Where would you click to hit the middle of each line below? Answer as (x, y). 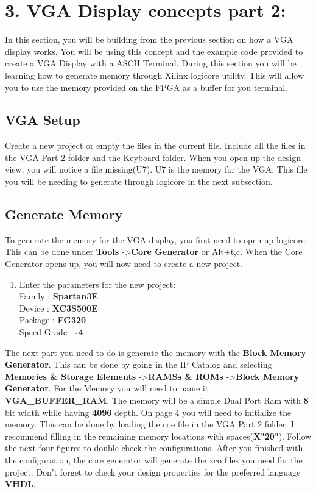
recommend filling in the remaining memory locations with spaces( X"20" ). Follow (158, 436)
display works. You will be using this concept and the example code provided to (154, 51)
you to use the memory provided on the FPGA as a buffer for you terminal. (146, 87)
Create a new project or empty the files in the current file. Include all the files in (155, 145)
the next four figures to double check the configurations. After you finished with (154, 448)
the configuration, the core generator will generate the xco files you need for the (154, 459)
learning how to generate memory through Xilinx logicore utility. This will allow (155, 75)
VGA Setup (43, 120)
